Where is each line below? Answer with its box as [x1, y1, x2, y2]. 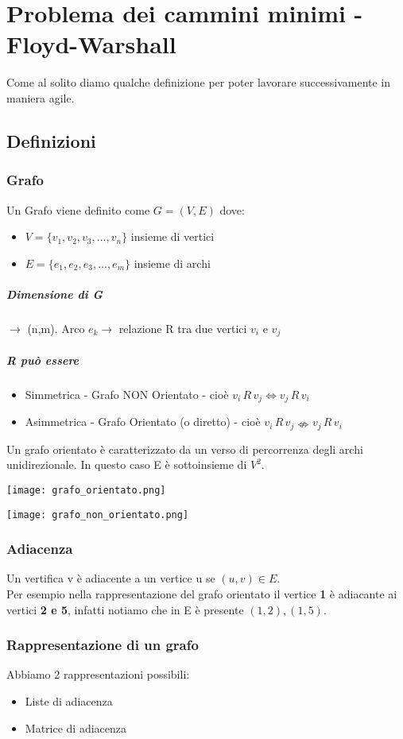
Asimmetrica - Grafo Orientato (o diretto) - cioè [25, 413, 261, 430]
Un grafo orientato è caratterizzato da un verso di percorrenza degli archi [6, 440, 363, 457]
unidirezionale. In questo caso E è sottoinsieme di [6, 456, 247, 473]
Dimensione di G [6, 285, 103, 302]
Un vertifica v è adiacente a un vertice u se [6, 570, 215, 586]
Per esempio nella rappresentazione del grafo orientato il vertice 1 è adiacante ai [6, 586, 397, 602]
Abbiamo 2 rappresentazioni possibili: [6, 666, 190, 683]
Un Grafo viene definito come [6, 201, 150, 218]
